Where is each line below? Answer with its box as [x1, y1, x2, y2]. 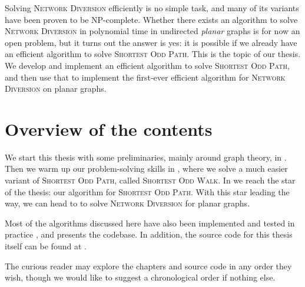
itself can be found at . [5, 240, 87, 252]
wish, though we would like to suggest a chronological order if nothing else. [5, 271, 276, 283]
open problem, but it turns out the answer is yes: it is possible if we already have [5, 36, 297, 48]
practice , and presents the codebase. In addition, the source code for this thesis [5, 228, 293, 241]
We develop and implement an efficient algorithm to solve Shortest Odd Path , [5, 59, 290, 71]
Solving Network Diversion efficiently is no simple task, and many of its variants [5, 2, 299, 14]
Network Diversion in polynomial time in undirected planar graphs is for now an [5, 25, 300, 37]
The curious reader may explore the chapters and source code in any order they [5, 259, 292, 272]
